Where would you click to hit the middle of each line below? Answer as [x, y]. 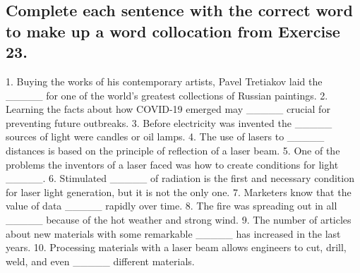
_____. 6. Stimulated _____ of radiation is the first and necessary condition [180, 178]
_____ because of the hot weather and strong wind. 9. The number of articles [179, 219]
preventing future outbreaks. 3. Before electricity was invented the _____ [169, 122]
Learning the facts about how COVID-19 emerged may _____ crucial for [168, 109]
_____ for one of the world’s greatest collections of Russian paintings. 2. [167, 95]
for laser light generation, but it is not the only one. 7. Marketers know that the [179, 192]
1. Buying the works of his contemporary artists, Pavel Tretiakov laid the [164, 81]
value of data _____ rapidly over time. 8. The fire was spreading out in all [172, 206]
